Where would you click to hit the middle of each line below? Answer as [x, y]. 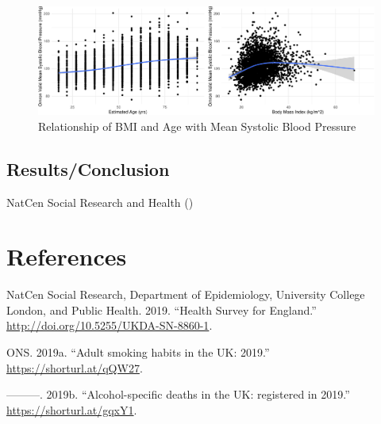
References [67, 256]
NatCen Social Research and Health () [100, 202]
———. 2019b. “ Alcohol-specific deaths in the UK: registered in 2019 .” [178, 394]
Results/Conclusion [88, 168]
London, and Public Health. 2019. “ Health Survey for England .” [162, 309]
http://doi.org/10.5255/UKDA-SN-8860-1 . [110, 325]
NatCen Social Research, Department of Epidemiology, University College [186, 294]
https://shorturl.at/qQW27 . [75, 367]
